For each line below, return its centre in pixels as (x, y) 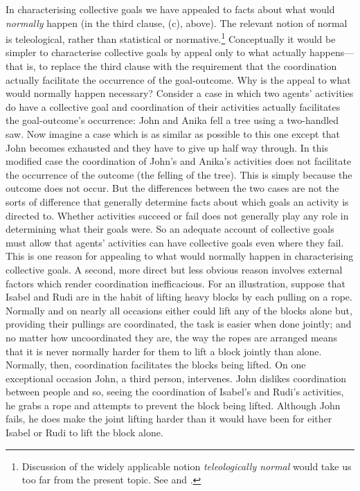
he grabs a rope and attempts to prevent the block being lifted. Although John (173, 405)
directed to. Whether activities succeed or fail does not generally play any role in (177, 215)
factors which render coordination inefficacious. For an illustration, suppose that (175, 283)
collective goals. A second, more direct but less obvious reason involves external (174, 269)
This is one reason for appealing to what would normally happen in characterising (180, 256)
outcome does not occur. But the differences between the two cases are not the (172, 188)
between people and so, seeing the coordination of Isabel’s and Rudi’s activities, (175, 392)
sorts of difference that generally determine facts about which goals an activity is (177, 201)
